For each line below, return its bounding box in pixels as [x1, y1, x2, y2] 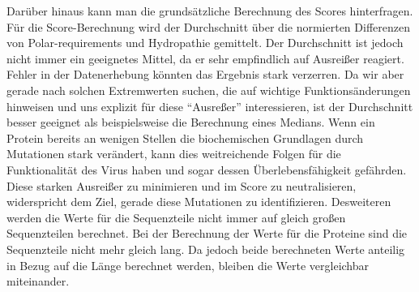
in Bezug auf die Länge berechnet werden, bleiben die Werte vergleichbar [6, 256, 370, 273]
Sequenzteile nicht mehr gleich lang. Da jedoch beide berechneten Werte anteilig [6, 240, 405, 257]
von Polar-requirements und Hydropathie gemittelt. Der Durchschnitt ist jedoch [6, 34, 404, 51]
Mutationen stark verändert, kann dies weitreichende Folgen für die [6, 145, 341, 162]
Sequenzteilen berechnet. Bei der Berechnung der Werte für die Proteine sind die [6, 225, 408, 242]
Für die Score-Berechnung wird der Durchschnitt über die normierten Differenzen [6, 18, 410, 35]
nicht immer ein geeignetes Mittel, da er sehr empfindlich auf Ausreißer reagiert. [6, 49, 404, 67]
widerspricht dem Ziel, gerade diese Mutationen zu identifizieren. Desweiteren [6, 193, 391, 210]
